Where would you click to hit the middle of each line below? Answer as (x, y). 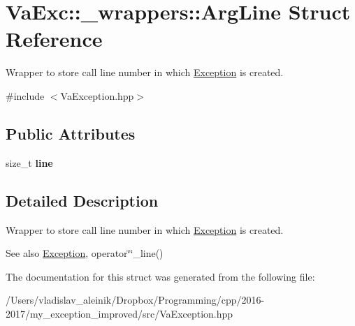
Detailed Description (82, 200)
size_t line (29, 162)
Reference (54, 39)
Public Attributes (71, 133)
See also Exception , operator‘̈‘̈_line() (85, 253)
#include (25, 95)
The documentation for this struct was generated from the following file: (160, 276)
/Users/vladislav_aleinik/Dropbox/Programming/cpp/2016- (135, 300)
